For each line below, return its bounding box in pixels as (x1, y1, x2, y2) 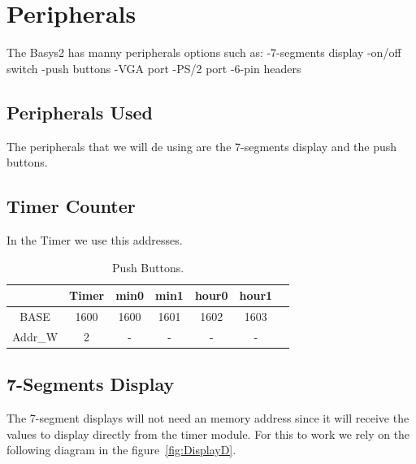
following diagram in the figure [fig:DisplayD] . (6, 441, 236, 458)
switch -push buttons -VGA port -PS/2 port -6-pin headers (6, 59, 301, 76)
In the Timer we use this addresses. (6, 231, 183, 248)
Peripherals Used (6, 99, 154, 124)
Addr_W (12, 327, 58, 345)
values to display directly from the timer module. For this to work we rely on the (6, 425, 410, 442)
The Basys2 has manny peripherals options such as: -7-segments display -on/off (6, 44, 401, 61)
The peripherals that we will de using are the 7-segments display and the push (6, 137, 397, 154)
